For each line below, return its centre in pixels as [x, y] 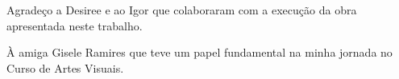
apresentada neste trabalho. [75, 25]
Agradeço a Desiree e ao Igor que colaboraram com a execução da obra [182, 10]
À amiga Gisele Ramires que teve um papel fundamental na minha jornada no [199, 52]
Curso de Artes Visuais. [65, 67]
